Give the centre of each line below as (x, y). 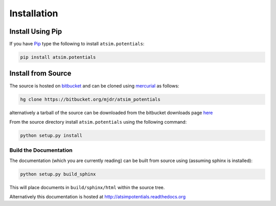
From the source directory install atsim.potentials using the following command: (98, 122)
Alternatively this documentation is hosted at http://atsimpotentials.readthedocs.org (98, 196)
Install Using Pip (36, 31)
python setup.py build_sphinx (58, 174)
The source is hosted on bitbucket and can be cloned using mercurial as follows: (94, 86)
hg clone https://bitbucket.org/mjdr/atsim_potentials (90, 99)
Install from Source (40, 73)
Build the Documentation (41, 150)
